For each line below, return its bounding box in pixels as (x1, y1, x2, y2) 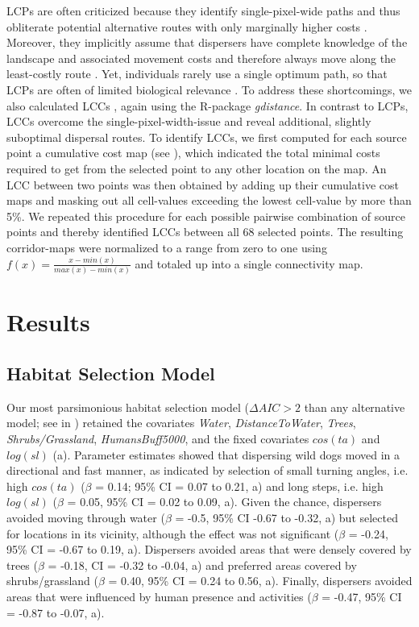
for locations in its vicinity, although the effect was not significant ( (6, 525, 339, 542)
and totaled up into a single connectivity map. (135, 255, 363, 272)
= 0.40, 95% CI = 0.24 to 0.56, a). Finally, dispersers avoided (108, 572, 413, 589)
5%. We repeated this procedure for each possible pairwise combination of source (6, 207, 405, 224)
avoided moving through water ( (6, 509, 165, 525)
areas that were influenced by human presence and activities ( (6, 588, 312, 604)
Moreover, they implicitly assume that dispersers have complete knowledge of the (6, 34, 408, 51)
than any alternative (304, 398, 405, 415)
